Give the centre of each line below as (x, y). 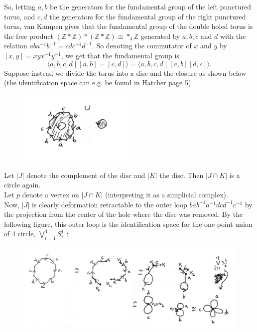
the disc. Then (182, 175)
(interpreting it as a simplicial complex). (167, 195)
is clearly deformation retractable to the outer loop (110, 204)
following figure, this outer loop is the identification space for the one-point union (128, 224)
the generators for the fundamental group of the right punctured (148, 16)
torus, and (20, 16)
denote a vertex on (51, 195)
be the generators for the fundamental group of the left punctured (150, 6)
